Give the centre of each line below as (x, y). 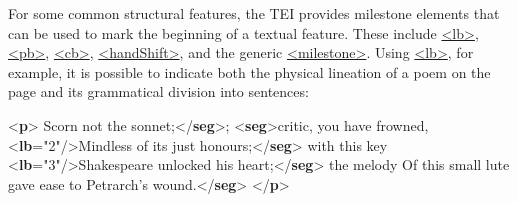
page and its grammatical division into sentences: (158, 91)
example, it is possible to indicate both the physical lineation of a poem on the (249, 71)
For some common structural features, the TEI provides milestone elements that (254, 13)
